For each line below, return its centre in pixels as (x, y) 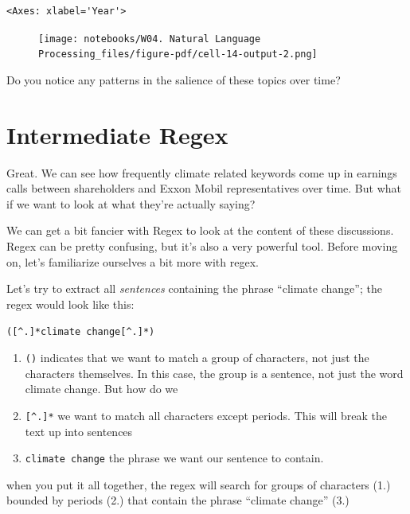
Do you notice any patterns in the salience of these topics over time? (174, 79)
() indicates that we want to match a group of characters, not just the (197, 358)
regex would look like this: (70, 304)
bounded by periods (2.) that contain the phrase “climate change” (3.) (178, 500)
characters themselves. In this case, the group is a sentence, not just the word (214, 373)
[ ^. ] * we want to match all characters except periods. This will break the (206, 415)
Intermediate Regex (117, 134)
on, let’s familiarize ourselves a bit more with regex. (133, 261)
